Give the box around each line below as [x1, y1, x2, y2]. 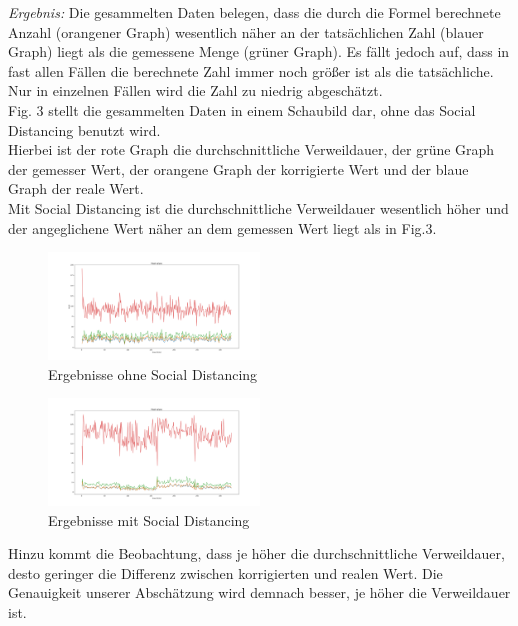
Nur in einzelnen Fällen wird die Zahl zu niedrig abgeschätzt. [8, 80, 383, 101]
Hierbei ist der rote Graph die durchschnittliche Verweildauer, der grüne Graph [8, 139, 495, 160]
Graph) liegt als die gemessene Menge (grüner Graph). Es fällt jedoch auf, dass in [8, 41, 510, 62]
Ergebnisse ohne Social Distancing [48, 363, 258, 384]
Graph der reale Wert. [8, 178, 144, 199]
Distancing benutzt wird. [8, 119, 161, 140]
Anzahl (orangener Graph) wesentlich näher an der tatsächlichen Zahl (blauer [8, 21, 484, 42]
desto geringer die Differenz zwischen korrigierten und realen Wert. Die [8, 562, 443, 583]
